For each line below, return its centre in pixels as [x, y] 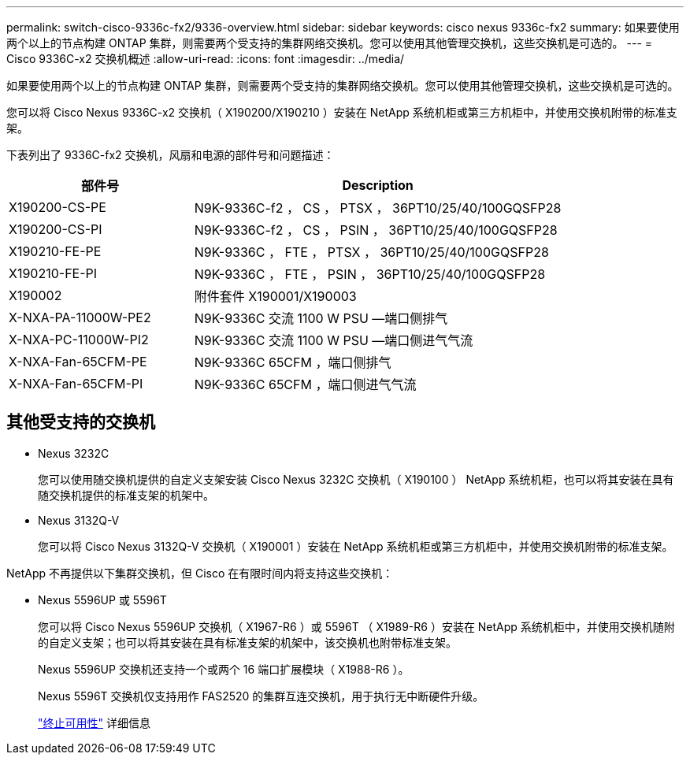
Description [378, 185]
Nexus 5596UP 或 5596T [102, 600]
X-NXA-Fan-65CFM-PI [76, 384]
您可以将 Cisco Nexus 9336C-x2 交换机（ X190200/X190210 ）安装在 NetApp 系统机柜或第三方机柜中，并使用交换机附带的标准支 [342, 112]
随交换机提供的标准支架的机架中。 [126, 495]
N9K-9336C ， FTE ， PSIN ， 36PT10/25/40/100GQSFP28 [370, 274]
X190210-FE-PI [53, 273]
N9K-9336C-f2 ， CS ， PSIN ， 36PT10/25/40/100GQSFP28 [376, 230]
